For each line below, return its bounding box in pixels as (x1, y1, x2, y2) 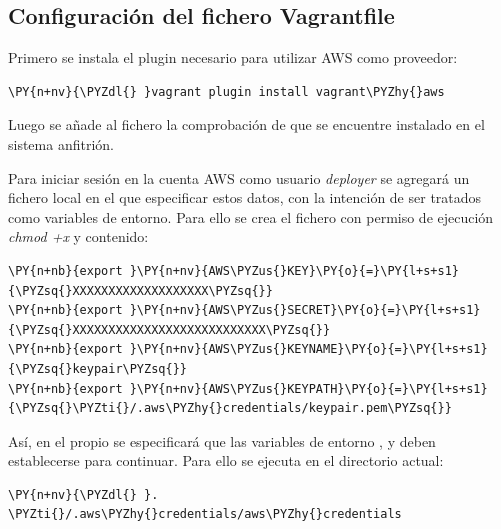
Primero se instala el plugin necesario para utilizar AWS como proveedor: (8, 47, 458, 68)
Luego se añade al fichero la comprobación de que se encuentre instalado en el (8, 114, 485, 135)
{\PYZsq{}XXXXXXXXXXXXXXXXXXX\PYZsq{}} (8, 283, 273, 298)
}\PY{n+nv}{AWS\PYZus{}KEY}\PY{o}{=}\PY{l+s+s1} (129, 263, 460, 278)
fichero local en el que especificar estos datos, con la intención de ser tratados (8, 187, 482, 208)
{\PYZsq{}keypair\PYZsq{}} (8, 361, 187, 376)
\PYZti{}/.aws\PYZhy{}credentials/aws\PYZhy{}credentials (8, 507, 402, 522)
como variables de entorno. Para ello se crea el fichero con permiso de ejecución (8, 206, 494, 227)
